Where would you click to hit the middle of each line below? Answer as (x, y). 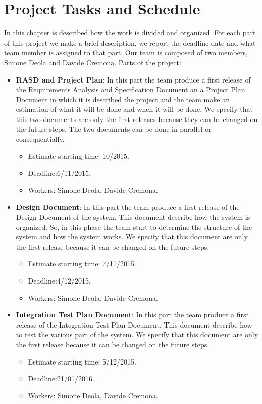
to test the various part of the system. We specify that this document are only (137, 334)
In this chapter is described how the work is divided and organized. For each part (130, 33)
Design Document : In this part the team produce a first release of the (128, 207)
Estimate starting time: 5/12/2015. (82, 361)
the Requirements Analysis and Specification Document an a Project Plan (130, 89)
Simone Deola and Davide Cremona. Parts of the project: (93, 62)
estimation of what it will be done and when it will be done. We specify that (134, 109)
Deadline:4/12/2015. (59, 280)
